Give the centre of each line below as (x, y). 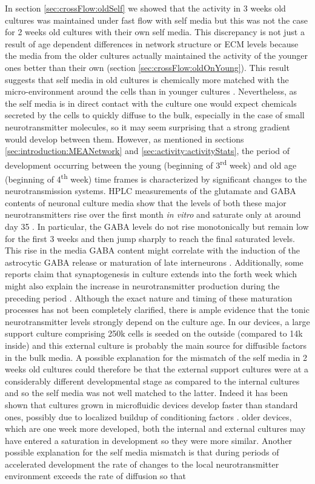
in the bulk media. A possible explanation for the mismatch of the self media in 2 (156, 357)
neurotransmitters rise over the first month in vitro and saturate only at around (153, 214)
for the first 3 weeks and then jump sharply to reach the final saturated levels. (150, 238)
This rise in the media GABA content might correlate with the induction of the (153, 250)
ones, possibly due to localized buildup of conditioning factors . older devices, (148, 416)
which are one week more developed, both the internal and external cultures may (155, 429)
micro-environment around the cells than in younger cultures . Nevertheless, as (151, 91)
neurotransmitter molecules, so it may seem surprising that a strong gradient (148, 126)
